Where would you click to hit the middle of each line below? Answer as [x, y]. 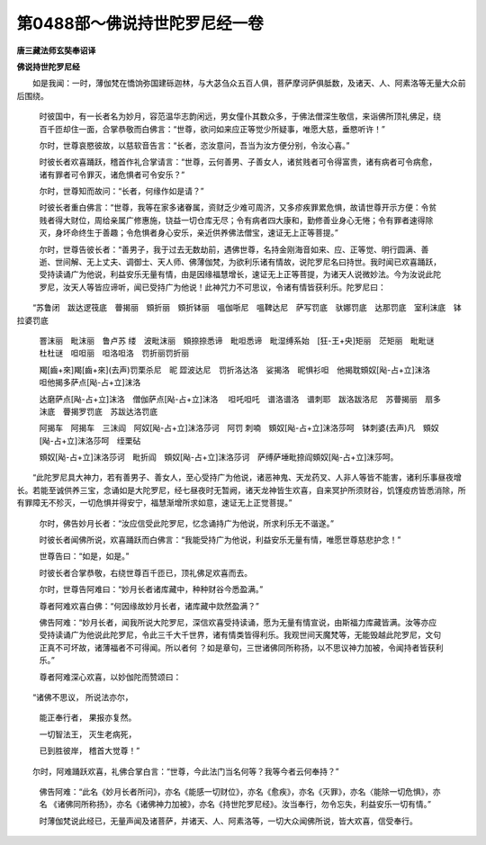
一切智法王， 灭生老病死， [88, 734]
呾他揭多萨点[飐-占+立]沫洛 [90, 382]
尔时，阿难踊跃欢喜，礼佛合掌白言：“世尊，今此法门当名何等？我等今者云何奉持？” [185, 771]
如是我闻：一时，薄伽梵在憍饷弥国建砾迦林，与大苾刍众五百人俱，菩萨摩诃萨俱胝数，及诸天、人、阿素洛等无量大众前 [249, 83]
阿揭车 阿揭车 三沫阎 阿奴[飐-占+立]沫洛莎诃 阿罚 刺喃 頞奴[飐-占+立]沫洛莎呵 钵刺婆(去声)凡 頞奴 [239, 428]
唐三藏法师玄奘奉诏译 [56, 50]
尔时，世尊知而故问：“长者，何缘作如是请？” [121, 191]
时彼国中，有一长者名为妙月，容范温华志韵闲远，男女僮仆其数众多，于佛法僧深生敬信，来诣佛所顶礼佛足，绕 [240, 116]
